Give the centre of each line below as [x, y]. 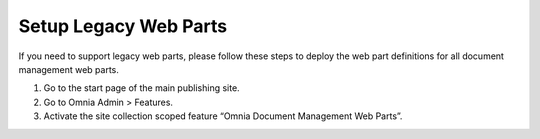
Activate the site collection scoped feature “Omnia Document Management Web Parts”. [223, 116]
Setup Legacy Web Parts [123, 26]
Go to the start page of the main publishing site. [141, 88]
